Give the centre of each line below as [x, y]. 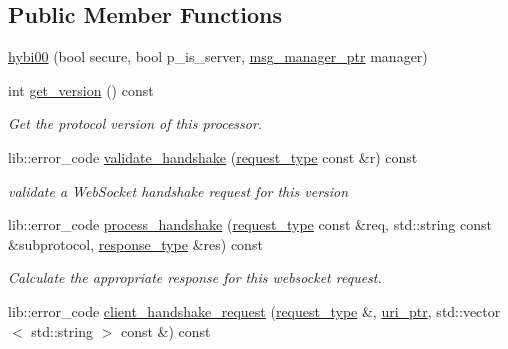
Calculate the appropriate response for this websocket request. [195, 277]
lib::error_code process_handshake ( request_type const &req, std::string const [250, 224]
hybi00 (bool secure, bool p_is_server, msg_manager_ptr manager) [218, 56]
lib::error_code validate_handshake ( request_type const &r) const [213, 156]
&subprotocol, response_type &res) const [135, 243]
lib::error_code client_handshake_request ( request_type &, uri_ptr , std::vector [254, 310]
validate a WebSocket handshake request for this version [178, 190]
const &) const [165, 330]
